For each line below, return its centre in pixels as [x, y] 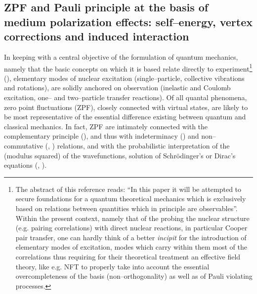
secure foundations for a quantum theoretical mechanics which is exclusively [131, 199]
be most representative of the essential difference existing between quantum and [125, 117]
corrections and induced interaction [97, 36]
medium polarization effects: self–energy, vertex [128, 21]
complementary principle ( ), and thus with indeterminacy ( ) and [102, 136]
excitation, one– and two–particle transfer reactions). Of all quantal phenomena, [126, 97]
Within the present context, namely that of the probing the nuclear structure [132, 218]
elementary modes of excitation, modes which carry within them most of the [131, 247]
